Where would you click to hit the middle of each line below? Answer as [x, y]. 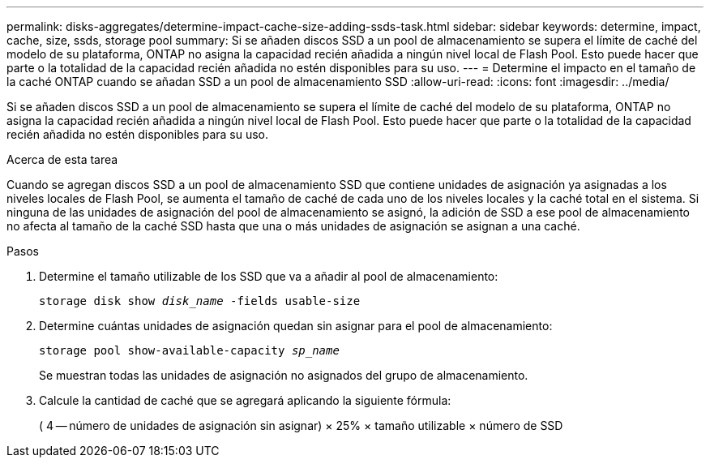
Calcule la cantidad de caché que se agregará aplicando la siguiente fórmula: [245, 400]
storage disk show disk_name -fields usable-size [200, 301]
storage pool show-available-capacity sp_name [189, 350]
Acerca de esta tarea [62, 159]
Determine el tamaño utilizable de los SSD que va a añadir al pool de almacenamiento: [269, 276]
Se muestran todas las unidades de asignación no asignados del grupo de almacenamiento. [284, 375]
